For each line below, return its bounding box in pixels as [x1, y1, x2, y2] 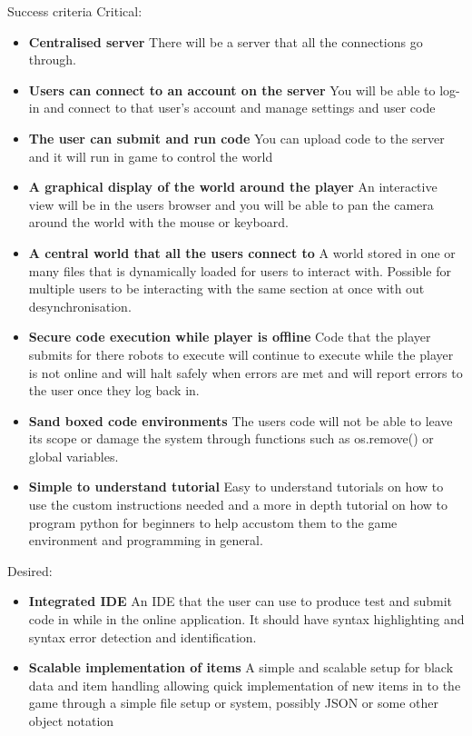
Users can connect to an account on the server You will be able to [28, 80, 436, 99]
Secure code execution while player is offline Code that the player [28, 327, 431, 346]
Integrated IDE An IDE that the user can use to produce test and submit [28, 592, 453, 611]
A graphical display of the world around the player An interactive [28, 177, 438, 196]
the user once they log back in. [28, 381, 200, 400]
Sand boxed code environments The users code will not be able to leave [28, 411, 453, 430]
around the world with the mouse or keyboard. [28, 213, 289, 232]
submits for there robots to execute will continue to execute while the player [28, 344, 454, 363]
